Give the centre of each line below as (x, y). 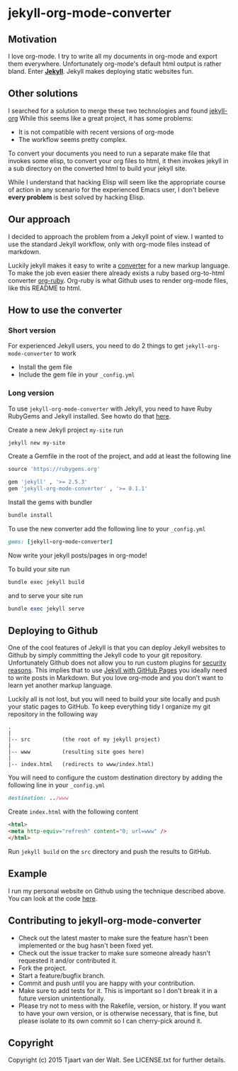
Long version (31, 393)
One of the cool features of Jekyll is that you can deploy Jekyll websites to (117, 648)
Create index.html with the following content (73, 812)
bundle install (30, 516)
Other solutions (43, 94)
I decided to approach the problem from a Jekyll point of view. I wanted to (116, 236)
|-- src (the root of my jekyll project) (84, 740)
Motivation (33, 39)
